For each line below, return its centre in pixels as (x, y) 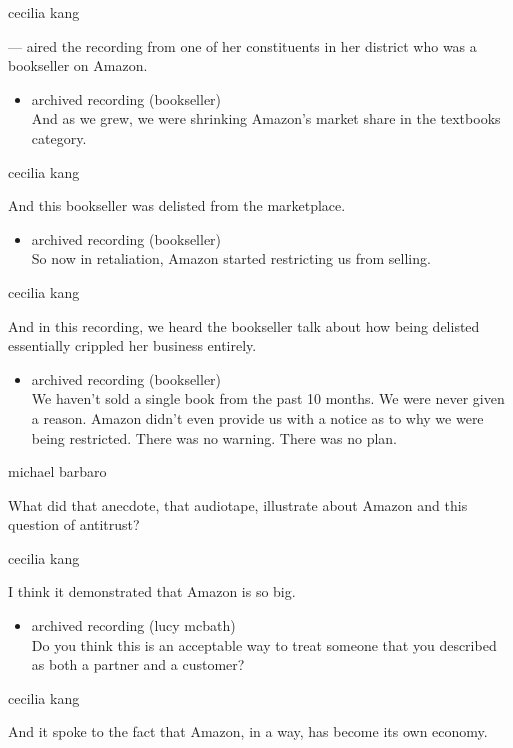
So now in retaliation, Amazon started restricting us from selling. (231, 258)
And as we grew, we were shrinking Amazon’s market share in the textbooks (266, 118)
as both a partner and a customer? (138, 664)
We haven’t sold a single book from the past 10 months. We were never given (268, 398)
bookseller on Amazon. (78, 65)
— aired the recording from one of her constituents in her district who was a (242, 45)
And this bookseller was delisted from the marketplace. (177, 205)
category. (59, 137)
